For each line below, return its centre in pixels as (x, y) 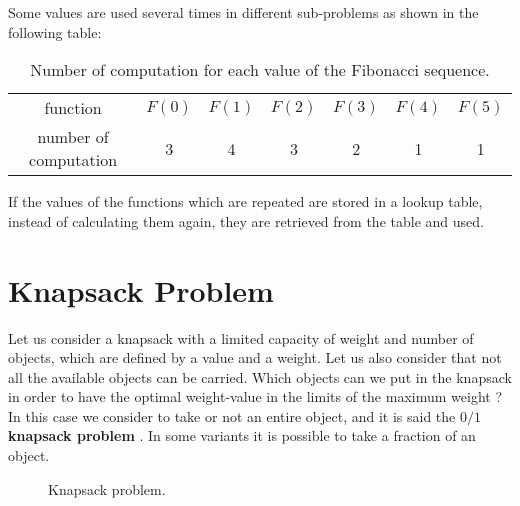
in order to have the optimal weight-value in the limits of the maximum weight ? (255, 396)
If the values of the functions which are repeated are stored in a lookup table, (245, 201)
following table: (55, 31)
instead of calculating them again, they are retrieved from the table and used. (246, 220)
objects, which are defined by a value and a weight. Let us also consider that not (255, 357)
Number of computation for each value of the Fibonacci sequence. (260, 70)
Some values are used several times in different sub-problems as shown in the (243, 12)
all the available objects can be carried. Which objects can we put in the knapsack (260, 376)
